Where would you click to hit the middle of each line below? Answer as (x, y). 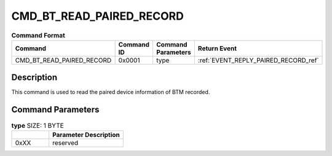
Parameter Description (86, 135)
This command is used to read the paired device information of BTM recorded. (111, 92)
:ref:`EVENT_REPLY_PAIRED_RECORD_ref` (258, 60)
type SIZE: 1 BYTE (38, 125)
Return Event (217, 48)
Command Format (38, 35)
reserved (65, 142)
